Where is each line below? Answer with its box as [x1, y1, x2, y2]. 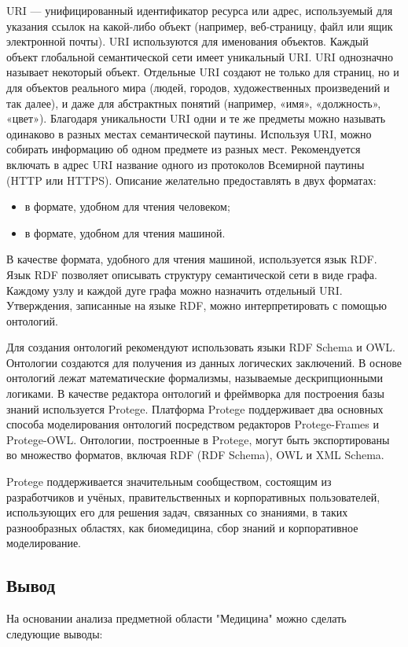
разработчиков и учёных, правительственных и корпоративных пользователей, [6, 488, 380, 505]
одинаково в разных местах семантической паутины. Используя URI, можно [6, 125, 372, 142]
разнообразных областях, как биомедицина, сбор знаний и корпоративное [6, 519, 358, 535]
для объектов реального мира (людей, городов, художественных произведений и [6, 79, 390, 95]
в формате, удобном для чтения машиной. [24, 224, 226, 241]
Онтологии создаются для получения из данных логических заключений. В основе [6, 354, 402, 370]
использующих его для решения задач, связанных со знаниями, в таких [6, 504, 348, 520]
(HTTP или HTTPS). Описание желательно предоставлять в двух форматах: [6, 171, 377, 188]
